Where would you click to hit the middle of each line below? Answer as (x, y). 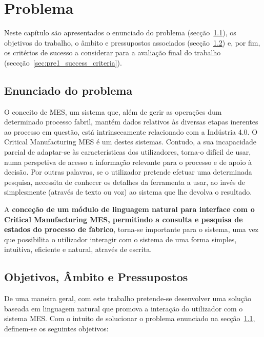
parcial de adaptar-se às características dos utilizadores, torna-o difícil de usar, (128, 152)
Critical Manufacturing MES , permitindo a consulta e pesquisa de (124, 219)
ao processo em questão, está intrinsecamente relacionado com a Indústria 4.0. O (131, 131)
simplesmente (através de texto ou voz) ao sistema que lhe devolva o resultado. (128, 192)
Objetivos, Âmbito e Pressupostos (96, 277)
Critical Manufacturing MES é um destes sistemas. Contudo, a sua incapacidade (130, 142)
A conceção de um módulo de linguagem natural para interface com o (129, 209)
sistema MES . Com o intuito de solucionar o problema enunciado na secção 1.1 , (130, 318)
